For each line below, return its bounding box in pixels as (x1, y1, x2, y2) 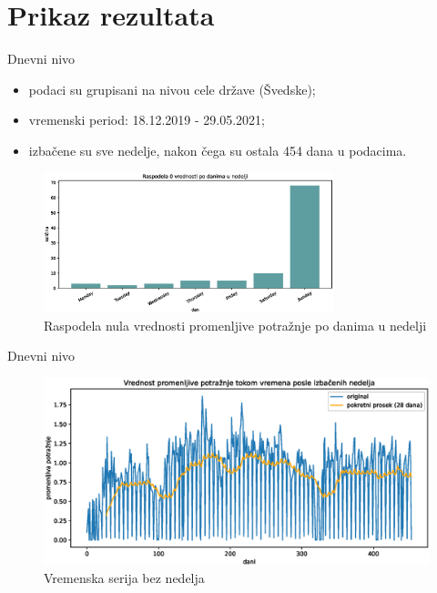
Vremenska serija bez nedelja (44, 568, 205, 588)
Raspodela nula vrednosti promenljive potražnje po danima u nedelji (44, 315, 427, 334)
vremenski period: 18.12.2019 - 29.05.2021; (28, 110, 265, 129)
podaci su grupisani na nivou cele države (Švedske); (28, 79, 316, 98)
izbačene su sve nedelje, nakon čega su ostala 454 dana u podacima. (28, 140, 407, 159)
